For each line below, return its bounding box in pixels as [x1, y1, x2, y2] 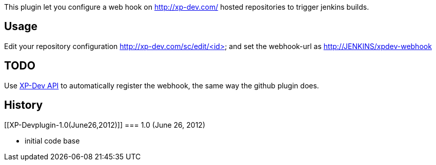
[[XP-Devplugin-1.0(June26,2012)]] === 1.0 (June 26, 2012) [4, 120, 205, 129]
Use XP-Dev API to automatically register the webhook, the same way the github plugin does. [4, 81, 319, 90]
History [4, 99, 43, 112]
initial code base [25, 136, 80, 145]
